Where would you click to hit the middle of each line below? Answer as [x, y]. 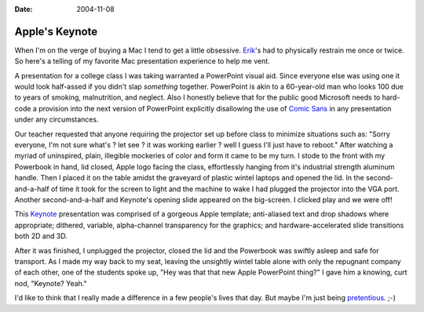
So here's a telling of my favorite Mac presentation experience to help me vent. [142, 61]
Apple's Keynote [56, 31]
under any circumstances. [57, 120]
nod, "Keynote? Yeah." [51, 283]
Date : [24, 9]
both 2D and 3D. [41, 236]
